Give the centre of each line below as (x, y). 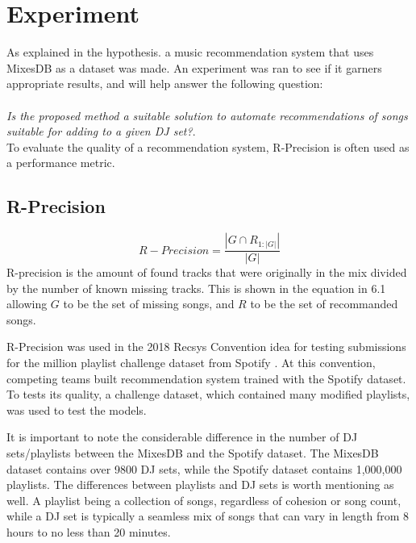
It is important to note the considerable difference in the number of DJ (182, 437)
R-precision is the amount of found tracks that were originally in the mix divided (207, 272)
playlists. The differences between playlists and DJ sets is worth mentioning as (200, 485)
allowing (27, 304)
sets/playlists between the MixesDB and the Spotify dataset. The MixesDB (193, 453)
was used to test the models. (77, 409)
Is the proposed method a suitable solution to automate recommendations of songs (207, 115)
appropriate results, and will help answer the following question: (165, 84)
